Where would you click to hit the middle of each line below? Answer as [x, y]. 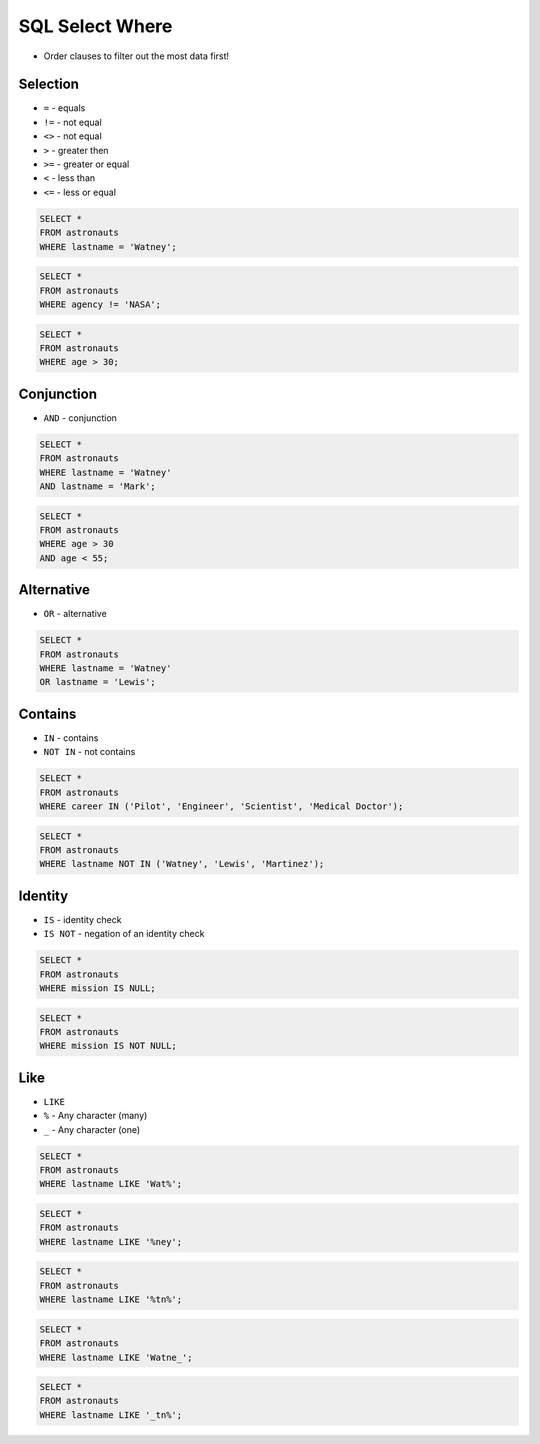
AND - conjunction [80, 417]
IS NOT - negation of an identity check [124, 934]
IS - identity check [82, 919]
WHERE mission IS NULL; [98, 988]
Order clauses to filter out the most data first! [136, 56]
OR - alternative [75, 614]
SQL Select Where [95, 26]
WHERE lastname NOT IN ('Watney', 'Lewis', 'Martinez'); [182, 864]
